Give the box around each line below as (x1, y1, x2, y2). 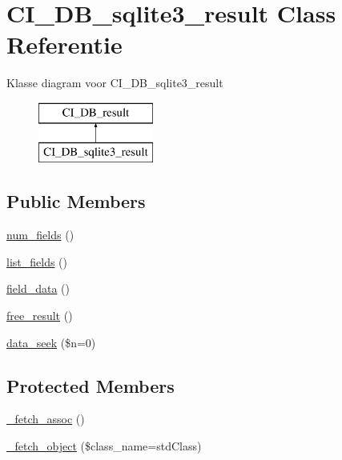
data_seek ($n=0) (6, 334, 96, 350)
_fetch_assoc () (6, 410, 85, 427)
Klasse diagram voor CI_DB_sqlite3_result (6, 74, 223, 91)
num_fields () (6, 226, 74, 243)
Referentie (6, 28, 123, 61)
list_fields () (6, 253, 68, 270)
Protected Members (6, 373, 175, 398)
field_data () (6, 280, 70, 297)
